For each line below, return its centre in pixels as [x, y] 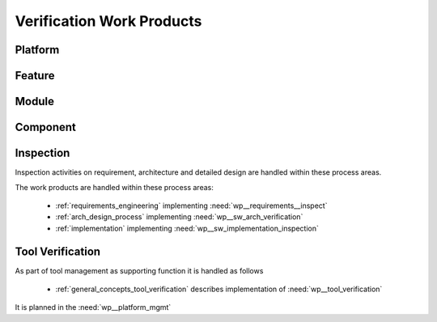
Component [46, 127]
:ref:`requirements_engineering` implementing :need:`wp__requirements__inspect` [191, 205]
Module [34, 102]
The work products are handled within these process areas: [114, 187]
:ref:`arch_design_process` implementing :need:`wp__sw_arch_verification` [179, 217]
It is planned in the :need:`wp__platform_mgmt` [93, 307]
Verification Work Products [108, 21]
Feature [35, 76]
